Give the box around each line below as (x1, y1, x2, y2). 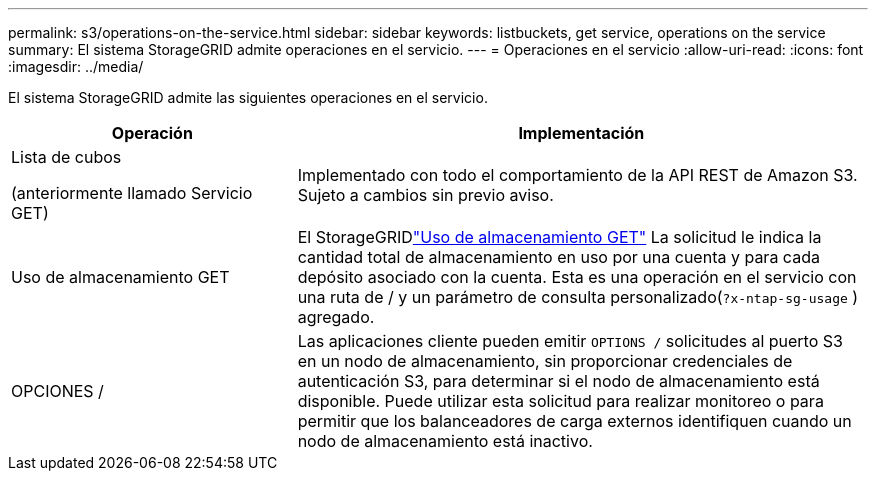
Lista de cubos (11, 147, 122, 167)
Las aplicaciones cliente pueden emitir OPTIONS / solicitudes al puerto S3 (297, 331, 843, 351)
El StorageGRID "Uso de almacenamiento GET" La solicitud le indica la (297, 227, 822, 247)
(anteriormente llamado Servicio (11, 183, 253, 203)
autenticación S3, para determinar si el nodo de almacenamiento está (297, 371, 820, 391)
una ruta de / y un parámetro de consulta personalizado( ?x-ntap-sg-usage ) (297, 287, 859, 307)
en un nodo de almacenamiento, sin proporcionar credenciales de (297, 351, 793, 371)
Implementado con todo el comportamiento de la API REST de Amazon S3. (297, 165, 858, 185)
